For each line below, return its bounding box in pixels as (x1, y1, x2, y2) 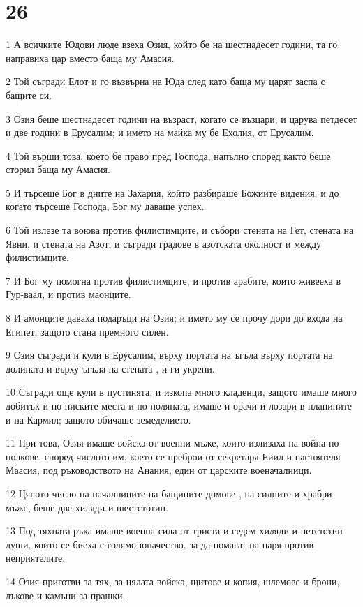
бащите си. (6, 87, 52, 102)
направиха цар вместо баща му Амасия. (6, 50, 175, 65)
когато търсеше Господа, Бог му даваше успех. (6, 199, 205, 213)
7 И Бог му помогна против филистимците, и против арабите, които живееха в (6, 273, 341, 287)
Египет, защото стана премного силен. (6, 324, 169, 338)
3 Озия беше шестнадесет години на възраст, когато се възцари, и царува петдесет (6, 111, 357, 126)
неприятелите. (6, 550, 66, 565)
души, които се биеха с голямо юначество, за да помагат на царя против (6, 537, 314, 551)
